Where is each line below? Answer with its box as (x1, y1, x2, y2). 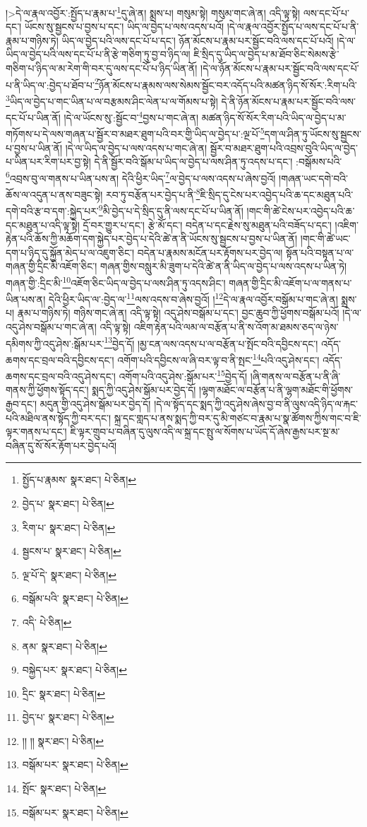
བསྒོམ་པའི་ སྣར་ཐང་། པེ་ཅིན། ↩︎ (22, 591, 128, 606)
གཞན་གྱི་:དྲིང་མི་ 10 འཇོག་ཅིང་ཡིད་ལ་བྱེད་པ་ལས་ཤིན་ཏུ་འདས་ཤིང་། (6, 273, 226, 290)
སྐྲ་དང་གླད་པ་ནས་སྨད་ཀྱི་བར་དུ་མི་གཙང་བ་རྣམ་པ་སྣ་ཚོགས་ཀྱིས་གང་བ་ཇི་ (114, 410, 361, 425)
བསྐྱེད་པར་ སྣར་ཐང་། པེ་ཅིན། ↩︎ (22, 662, 127, 677)
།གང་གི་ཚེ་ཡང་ (300, 231, 351, 246)
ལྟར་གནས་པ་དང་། (6, 424, 67, 439)
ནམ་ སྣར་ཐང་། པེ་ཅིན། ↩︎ (22, 638, 107, 653)
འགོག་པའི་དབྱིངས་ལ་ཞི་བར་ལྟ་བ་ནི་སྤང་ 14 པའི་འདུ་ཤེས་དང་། (117, 350, 320, 367)
